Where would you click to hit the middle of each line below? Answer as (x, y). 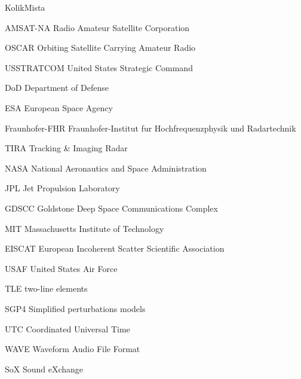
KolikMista (25, 7)
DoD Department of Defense (57, 88)
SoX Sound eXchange (44, 369)
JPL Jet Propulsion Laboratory (62, 188)
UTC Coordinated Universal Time (67, 328)
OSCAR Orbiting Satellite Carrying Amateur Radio (100, 48)
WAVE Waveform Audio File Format (73, 349)
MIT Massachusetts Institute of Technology (85, 228)
